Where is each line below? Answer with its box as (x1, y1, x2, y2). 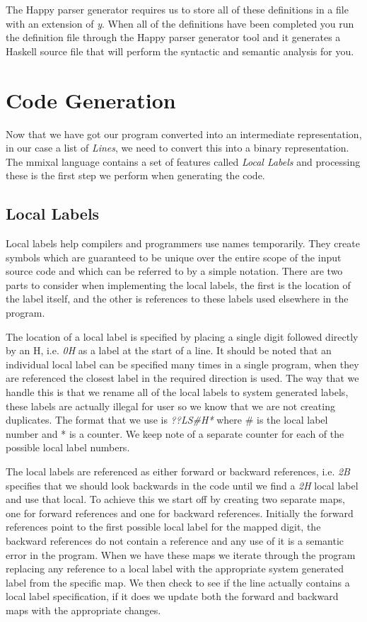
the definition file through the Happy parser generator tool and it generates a (6, 30, 341, 45)
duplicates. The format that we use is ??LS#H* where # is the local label (6, 412, 328, 427)
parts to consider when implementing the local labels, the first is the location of (6, 277, 351, 292)
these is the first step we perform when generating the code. (6, 168, 265, 183)
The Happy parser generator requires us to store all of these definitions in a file (6, 2, 349, 16)
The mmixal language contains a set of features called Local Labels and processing (6, 154, 361, 169)
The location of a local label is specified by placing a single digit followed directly (6, 329, 359, 344)
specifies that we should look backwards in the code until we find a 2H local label (6, 477, 359, 492)
